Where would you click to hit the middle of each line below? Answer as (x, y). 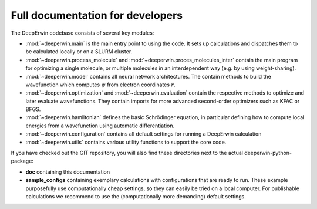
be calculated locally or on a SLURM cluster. (79, 52)
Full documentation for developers (97, 15)
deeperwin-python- (268, 153)
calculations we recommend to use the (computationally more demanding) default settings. (136, 196)
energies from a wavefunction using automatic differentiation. (100, 126)
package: (22, 161)
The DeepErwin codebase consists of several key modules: (82, 33)
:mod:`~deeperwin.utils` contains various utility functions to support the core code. (126, 142)
